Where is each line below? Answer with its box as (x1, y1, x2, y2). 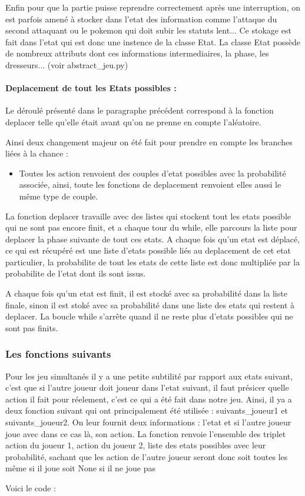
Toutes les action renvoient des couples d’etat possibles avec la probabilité (19, 167, 286, 179)
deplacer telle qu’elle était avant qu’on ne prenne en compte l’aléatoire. (5, 115, 261, 128)
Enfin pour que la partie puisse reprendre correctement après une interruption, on (5, 1, 300, 13)
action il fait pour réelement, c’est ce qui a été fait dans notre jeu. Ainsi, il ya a (5, 392, 292, 405)
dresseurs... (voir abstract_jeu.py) (5, 58, 128, 71)
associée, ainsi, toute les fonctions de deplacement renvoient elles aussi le (19, 178, 281, 191)
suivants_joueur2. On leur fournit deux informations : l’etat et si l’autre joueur (5, 416, 291, 428)
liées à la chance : (5, 147, 68, 159)
